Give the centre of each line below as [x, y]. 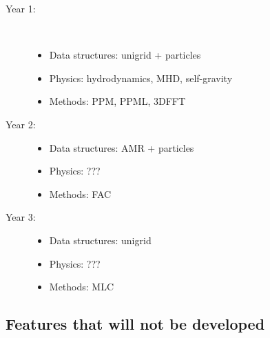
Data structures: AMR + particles [122, 147]
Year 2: [21, 124]
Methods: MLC [82, 287]
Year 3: [21, 217]
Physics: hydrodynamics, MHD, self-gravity [141, 78]
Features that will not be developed [135, 324]
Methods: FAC [80, 193]
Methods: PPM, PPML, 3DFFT [117, 101]
